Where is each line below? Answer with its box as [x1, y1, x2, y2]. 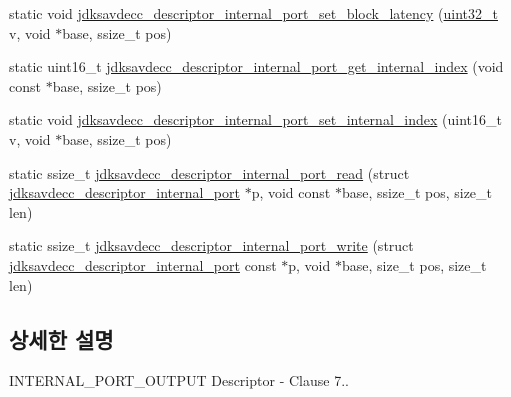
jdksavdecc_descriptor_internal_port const [9, 254, 277, 275]
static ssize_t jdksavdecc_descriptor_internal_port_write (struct [9, 235, 414, 256]
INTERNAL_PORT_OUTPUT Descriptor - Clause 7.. [9, 370, 349, 391]
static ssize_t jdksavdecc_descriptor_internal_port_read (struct [9, 162, 410, 183]
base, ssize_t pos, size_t [341, 182, 493, 203]
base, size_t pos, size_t [341, 254, 487, 275]
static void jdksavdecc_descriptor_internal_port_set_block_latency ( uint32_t [9, 3, 498, 23]
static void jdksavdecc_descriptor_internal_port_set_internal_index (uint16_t [9, 109, 502, 130]
